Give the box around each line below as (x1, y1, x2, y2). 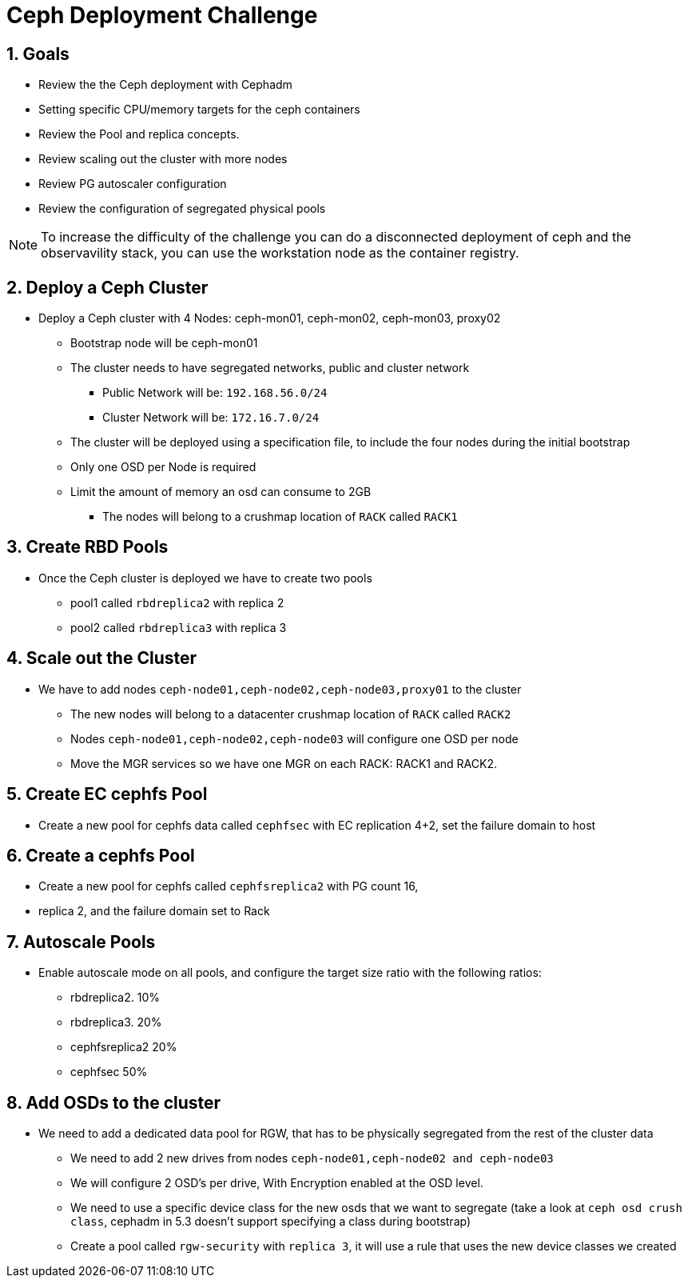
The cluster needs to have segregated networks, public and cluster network (70, 361, 470, 375)
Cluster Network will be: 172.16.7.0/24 (102, 410, 320, 425)
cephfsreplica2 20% (70, 1040, 177, 1054)
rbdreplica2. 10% (70, 990, 160, 1005)
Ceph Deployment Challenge (6, 2, 318, 29)
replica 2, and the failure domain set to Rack (38, 904, 270, 918)
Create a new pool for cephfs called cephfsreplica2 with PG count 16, (38, 879, 419, 894)
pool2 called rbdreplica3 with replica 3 (70, 620, 287, 634)
